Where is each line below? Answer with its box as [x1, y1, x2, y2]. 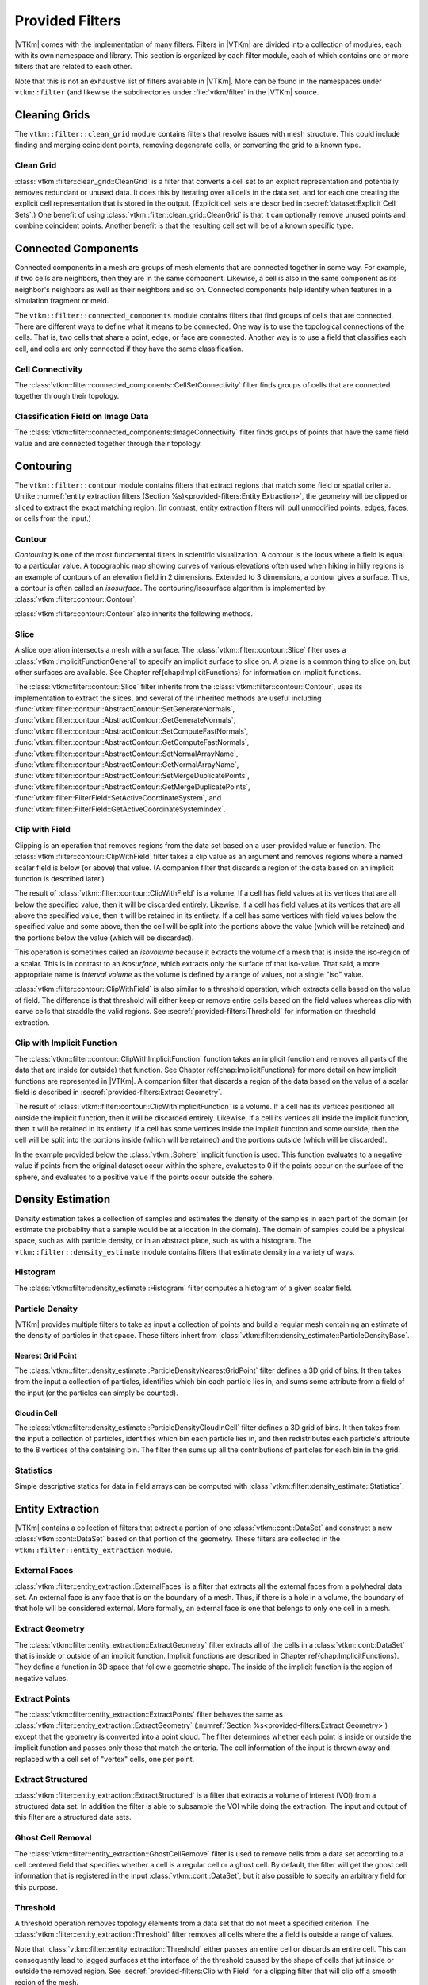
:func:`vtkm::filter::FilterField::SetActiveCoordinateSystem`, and [14, 793, 222, 803]
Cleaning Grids [14, 108, 90, 121]
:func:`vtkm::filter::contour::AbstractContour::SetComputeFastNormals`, [14, 727, 249, 736]
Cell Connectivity [14, 364, 83, 375]
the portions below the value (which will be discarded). [14, 933, 194, 942]
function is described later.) [14, 873, 105, 883]
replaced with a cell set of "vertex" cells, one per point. [14, 1754, 195, 1763]
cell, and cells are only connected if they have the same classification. [14, 344, 243, 353]
